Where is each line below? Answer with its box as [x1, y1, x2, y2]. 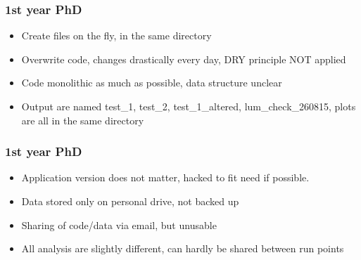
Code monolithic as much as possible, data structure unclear [21, 75, 282, 90]
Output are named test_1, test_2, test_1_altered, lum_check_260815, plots [21, 99, 356, 113]
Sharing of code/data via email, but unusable [21, 217, 217, 232]
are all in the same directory [21, 112, 144, 127]
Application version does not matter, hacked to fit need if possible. [21, 170, 310, 185]
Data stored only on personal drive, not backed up [21, 194, 239, 208]
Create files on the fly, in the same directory [21, 28, 212, 43]
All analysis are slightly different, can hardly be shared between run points [21, 241, 344, 256]
